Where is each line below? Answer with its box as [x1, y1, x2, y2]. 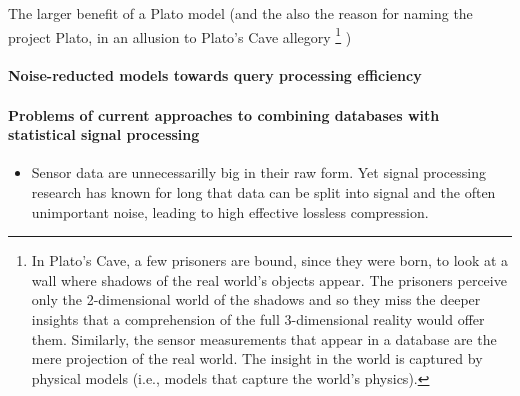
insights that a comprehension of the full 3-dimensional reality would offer [31, 308, 485, 329]
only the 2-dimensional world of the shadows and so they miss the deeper [31, 289, 481, 310]
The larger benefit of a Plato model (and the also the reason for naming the [8, 3, 473, 23]
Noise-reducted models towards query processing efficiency [8, 65, 422, 86]
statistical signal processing [8, 124, 200, 145]
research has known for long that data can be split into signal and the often [31, 182, 496, 203]
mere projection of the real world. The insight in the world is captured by [31, 348, 483, 369]
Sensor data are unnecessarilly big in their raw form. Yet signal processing [31, 162, 486, 183]
